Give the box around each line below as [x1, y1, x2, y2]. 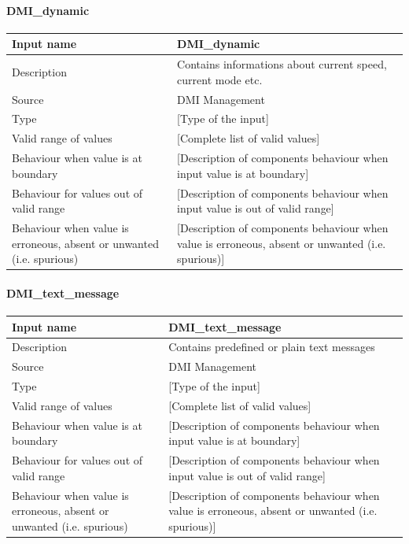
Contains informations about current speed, [177, 56, 387, 72]
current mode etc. [177, 71, 263, 87]
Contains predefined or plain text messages [168, 339, 375, 355]
